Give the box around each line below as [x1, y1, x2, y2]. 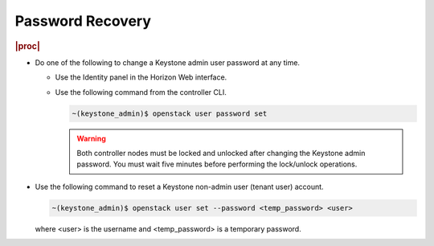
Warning [76, 133, 106, 143]
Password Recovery [14, 12, 152, 30]
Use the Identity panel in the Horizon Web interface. [55, 72, 227, 82]
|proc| [14, 40, 40, 51]
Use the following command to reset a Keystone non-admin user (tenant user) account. [35, 182, 325, 191]
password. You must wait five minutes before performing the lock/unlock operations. [76, 159, 358, 169]
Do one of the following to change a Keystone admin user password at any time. [35, 57, 301, 68]
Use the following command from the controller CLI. [55, 87, 227, 96]
